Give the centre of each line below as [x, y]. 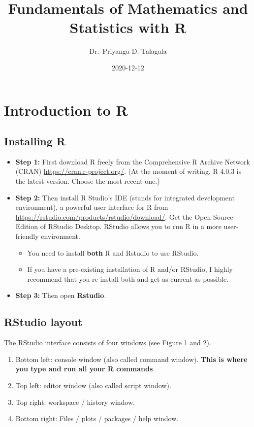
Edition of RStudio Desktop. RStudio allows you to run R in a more [118, 226]
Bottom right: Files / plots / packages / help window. [97, 418]
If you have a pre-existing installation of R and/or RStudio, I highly [130, 269]
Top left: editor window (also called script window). [93, 385]
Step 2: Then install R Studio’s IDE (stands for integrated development [125, 197]
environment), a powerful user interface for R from [92, 207]
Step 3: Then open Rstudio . [61, 295]
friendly [27, 236]
